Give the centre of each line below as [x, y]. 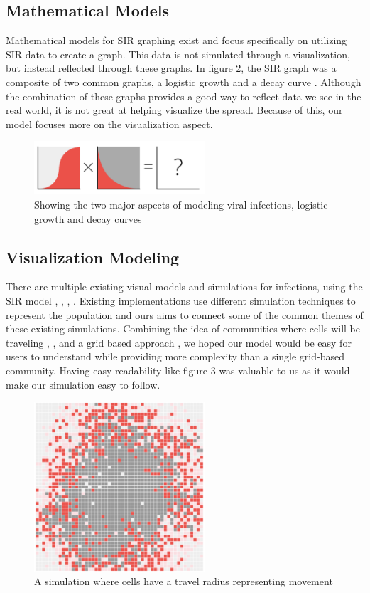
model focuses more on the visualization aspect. [109, 124]
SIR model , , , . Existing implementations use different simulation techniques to [181, 300]
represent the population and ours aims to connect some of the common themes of [185, 314]
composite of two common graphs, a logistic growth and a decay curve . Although [184, 82]
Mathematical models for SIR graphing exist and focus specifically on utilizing [176, 40]
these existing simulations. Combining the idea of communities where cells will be [183, 329]
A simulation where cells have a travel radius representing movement [184, 581]
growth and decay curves [88, 218]
